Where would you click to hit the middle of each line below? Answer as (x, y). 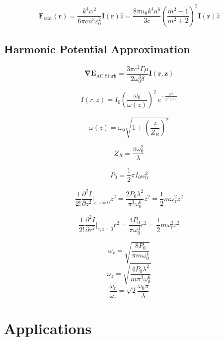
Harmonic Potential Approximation (97, 48)
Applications (48, 328)
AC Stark (106, 76)
